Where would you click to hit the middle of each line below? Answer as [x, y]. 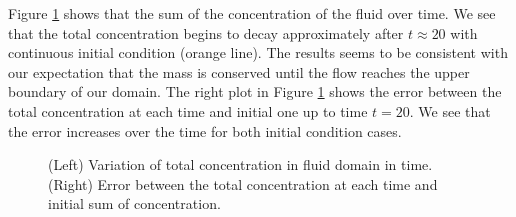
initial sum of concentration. [134, 203]
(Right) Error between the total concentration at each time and [243, 183]
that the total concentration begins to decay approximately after [206, 32]
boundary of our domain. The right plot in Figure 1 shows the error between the [255, 91]
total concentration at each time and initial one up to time [188, 110]
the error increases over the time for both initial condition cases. [205, 130]
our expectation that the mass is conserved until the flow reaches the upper [239, 71]
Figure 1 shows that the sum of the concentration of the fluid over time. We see [252, 13]
